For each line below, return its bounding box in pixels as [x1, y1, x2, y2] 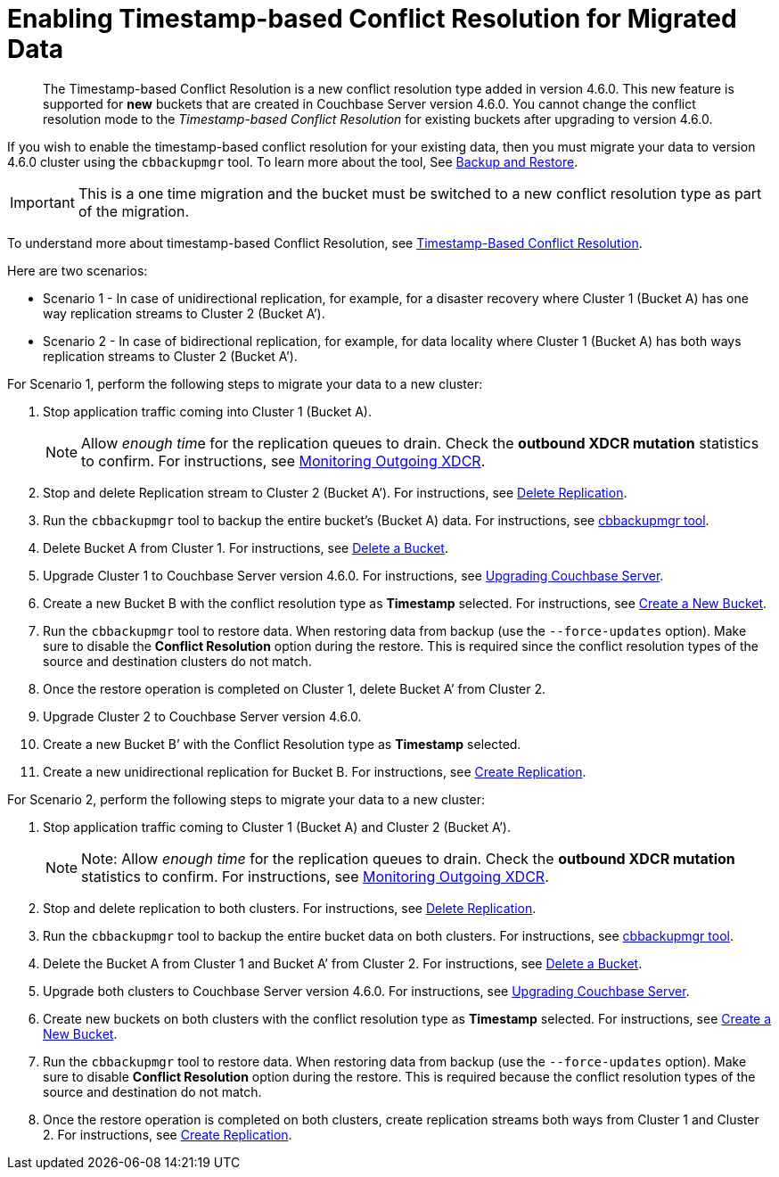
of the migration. [78, 202, 189, 220]
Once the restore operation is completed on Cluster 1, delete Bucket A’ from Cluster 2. [43, 680, 546, 696]
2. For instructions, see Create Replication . [43, 1126, 292, 1142]
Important [10, 193, 75, 211]
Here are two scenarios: [7, 262, 148, 278]
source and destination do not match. [43, 1083, 262, 1099]
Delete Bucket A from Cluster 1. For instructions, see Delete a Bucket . [43, 539, 448, 556]
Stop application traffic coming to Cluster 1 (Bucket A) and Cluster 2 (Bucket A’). [43, 819, 512, 835]
